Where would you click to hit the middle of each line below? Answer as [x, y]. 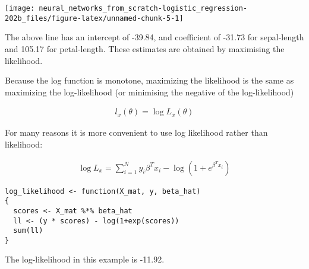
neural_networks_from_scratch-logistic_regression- [143, 8]
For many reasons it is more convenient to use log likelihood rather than [136, 132]
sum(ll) [28, 231]
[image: [20, 8]
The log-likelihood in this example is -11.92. [85, 259]
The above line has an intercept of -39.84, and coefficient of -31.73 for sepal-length [154, 37]
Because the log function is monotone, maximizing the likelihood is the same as [149, 80]
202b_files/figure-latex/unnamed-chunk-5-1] [94, 18]
